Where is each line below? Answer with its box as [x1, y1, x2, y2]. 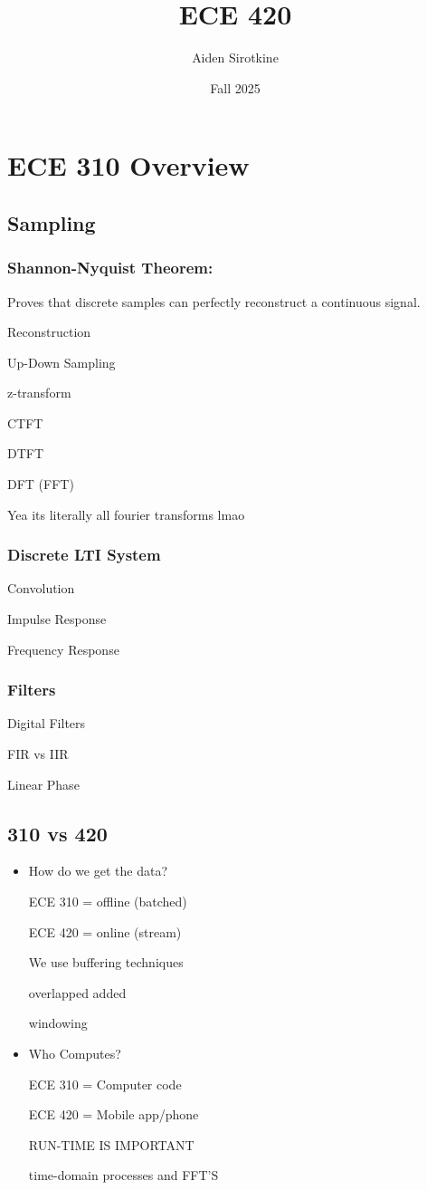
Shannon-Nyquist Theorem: [7, 256, 213, 279]
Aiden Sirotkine [192, 48, 279, 67]
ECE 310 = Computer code [28, 1074, 182, 1093]
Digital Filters [7, 714, 86, 733]
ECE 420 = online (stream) [28, 922, 182, 941]
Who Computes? [28, 1044, 121, 1063]
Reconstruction [7, 322, 91, 341]
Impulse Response [7, 609, 107, 629]
